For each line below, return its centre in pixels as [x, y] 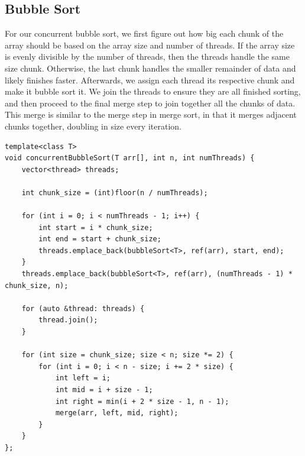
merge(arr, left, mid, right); [117, 413]
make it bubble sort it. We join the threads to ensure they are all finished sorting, [153, 91]
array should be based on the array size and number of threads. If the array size [150, 45]
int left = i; [83, 378]
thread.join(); [68, 320]
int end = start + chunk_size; [100, 239]
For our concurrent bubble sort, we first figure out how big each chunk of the [144, 33]
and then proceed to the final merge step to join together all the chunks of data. [150, 103]
